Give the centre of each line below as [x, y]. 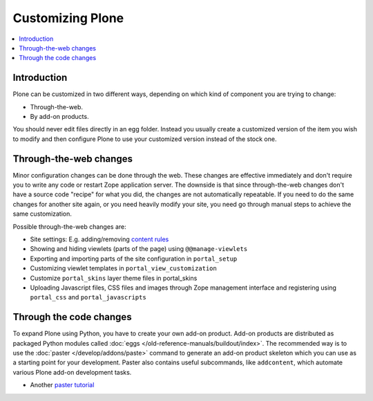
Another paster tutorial [62, 385]
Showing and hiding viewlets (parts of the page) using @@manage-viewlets [139, 249]
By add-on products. [59, 117]
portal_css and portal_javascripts [88, 297]
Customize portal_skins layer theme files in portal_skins [114, 278]
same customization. [42, 214]
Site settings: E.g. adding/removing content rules [99, 239]
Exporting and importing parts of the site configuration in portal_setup [134, 259]
